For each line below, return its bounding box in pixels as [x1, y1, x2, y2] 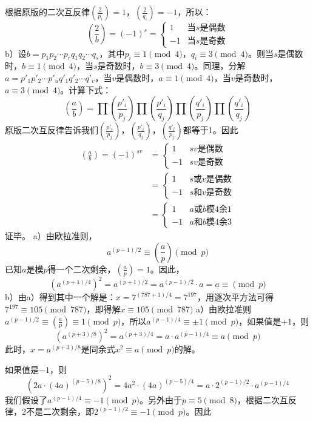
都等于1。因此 [183, 124, 238, 136]
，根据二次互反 [237, 393, 297, 406]
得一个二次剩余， [47, 262, 116, 275]
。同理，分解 [194, 59, 246, 72]
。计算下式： [60, 83, 112, 96]
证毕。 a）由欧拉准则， [5, 229, 97, 242]
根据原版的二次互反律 [5, 5, 90, 18]
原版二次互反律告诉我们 [5, 124, 98, 136]
